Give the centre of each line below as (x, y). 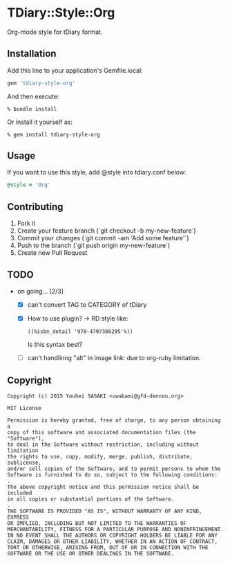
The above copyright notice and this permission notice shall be (103, 487)
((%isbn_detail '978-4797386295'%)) (80, 332)
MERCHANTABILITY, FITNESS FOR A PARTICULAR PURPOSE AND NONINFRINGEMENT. (116, 529)
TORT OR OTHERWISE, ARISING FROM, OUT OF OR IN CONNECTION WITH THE (108, 547)
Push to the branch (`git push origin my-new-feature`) (94, 245)
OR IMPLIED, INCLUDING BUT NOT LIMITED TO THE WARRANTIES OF (97, 523)
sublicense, (24, 463)
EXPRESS (18, 517)
